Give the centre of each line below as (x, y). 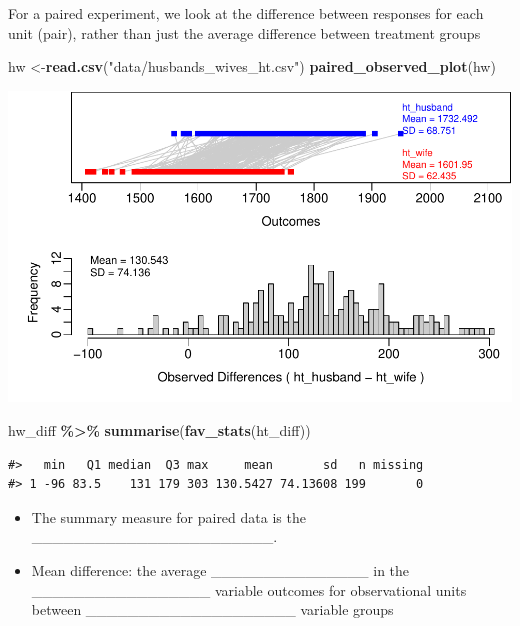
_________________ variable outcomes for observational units (249, 589)
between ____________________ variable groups (212, 609)
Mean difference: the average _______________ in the (220, 570)
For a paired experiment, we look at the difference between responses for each (246, 13)
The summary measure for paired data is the (168, 516)
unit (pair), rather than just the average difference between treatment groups (244, 32)
